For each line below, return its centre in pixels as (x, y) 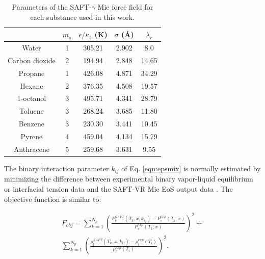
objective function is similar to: (53, 199)
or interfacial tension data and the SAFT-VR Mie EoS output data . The (118, 188)
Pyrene (32, 136)
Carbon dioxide (32, 60)
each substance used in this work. (83, 17)
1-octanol (32, 98)
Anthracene (31, 149)
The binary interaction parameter (57, 168)
